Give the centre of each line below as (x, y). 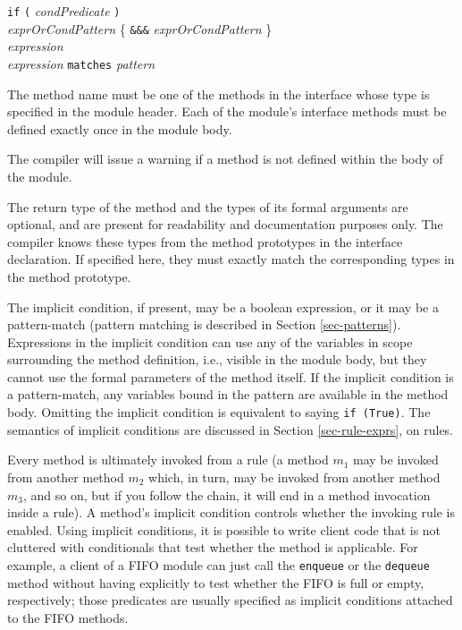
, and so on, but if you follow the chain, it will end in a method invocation (227, 494)
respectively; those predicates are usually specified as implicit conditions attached (230, 600)
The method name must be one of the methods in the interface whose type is (218, 94)
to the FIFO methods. (68, 617)
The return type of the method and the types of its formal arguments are (208, 206)
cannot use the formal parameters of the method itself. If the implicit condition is (231, 376)
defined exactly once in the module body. (120, 128)
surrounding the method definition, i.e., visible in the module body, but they (217, 359)
